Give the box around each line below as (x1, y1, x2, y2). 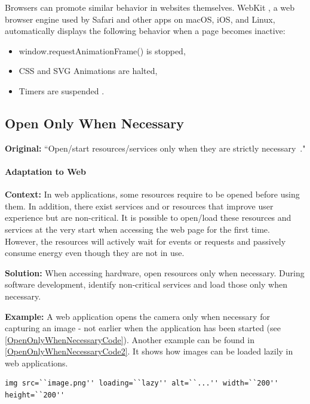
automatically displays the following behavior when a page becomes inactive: (5, 24, 286, 37)
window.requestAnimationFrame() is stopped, (19, 44, 186, 57)
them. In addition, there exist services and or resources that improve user (5, 199, 274, 212)
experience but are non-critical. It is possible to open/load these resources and (5, 211, 291, 224)
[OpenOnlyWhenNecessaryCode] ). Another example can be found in (5, 333, 254, 346)
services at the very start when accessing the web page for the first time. (5, 223, 270, 235)
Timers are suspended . (19, 84, 105, 97)
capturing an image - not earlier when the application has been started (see (5, 322, 281, 334)
